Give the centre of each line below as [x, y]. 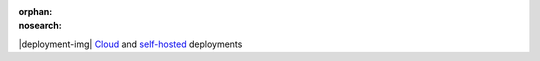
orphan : [35, 11]
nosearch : [40, 26]
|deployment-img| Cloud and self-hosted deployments [130, 44]
